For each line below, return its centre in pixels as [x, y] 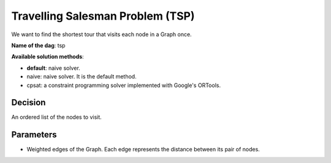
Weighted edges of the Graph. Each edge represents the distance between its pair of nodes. [143, 150]
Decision [29, 103]
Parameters [34, 135]
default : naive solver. [54, 68]
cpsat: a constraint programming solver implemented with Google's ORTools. [124, 85]
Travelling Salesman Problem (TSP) [103, 16]
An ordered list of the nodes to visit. [57, 117]
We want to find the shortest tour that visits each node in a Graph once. [102, 34]
